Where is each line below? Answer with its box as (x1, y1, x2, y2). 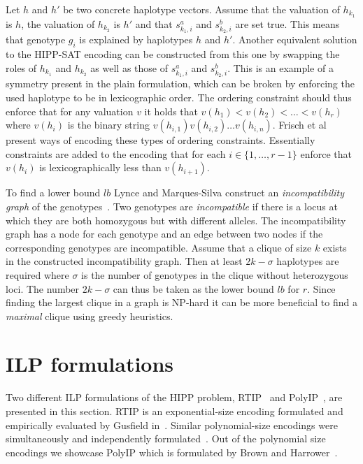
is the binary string (67, 117, 150, 132)
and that (135, 16, 173, 31)
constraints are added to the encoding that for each (6, 146, 226, 161)
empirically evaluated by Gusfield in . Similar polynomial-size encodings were (6, 417, 338, 432)
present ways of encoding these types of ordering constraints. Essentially (6, 133, 315, 147)
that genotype (6, 32, 66, 47)
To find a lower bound (6, 185, 101, 200)
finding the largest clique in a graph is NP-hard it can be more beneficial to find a (6, 295, 357, 310)
